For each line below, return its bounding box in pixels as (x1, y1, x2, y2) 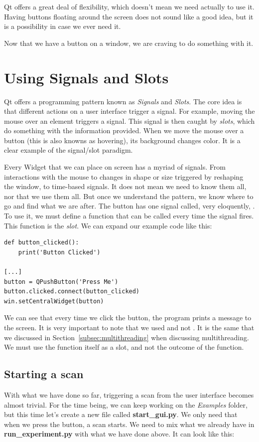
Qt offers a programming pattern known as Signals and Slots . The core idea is (4, 96, 242, 106)
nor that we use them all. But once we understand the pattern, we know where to (4, 191, 254, 201)
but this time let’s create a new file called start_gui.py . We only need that (4, 409, 238, 420)
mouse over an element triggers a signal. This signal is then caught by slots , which (4, 115, 255, 126)
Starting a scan (4, 366, 84, 382)
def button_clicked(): (4, 239, 79, 246)
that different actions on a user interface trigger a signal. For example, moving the (4, 106, 255, 116)
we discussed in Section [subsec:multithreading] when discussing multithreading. (4, 332, 249, 342)
